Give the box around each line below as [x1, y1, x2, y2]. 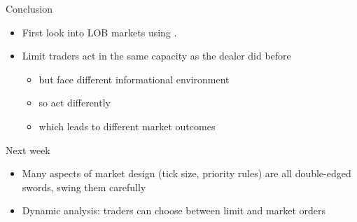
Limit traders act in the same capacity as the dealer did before [22, 48, 291, 63]
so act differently [38, 95, 111, 110]
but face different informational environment [38, 71, 230, 86]
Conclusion [6, 1, 52, 15]
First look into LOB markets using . [22, 25, 177, 39]
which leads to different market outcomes [38, 118, 216, 133]
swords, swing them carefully [22, 179, 146, 194]
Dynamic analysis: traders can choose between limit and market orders [22, 203, 325, 218]
